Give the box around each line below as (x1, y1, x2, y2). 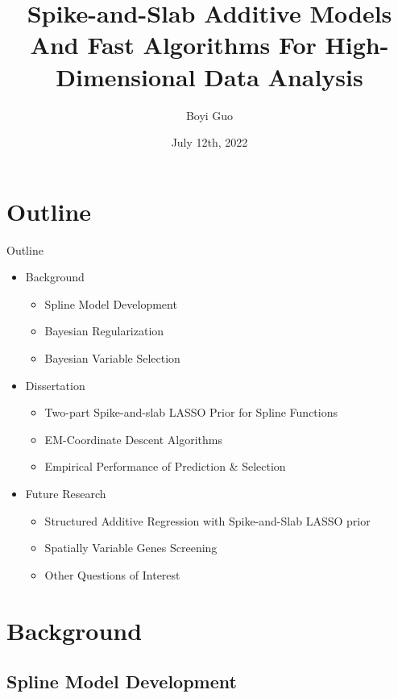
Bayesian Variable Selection (44, 350, 180, 366)
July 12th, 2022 (171, 134, 248, 151)
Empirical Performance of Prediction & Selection (44, 458, 286, 475)
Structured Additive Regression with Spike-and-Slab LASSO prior (44, 512, 371, 529)
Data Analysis (204, 60, 363, 93)
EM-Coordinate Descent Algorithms (44, 430, 222, 447)
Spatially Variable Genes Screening (44, 539, 218, 556)
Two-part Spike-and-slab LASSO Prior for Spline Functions (44, 404, 338, 421)
